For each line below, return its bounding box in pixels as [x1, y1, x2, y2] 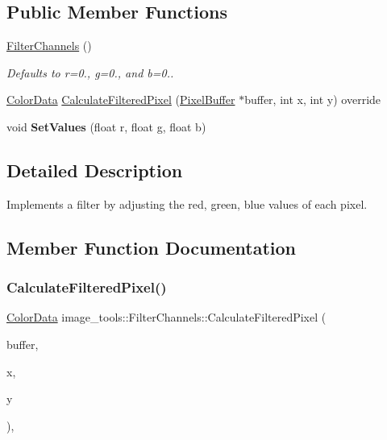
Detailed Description [6, 157, 183, 182]
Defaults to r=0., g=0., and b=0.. [6, 64, 174, 81]
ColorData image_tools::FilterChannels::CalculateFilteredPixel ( [6, 309, 327, 326]
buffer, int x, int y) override [244, 91, 381, 108]
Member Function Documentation [6, 235, 297, 259]
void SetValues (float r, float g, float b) [6, 118, 206, 135]
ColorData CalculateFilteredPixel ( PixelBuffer [6, 91, 235, 108]
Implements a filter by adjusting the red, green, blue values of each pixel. [6, 195, 368, 212]
